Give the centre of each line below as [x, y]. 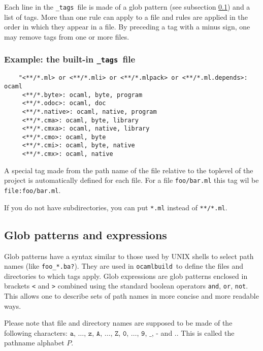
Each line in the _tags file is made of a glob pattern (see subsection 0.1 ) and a [127, 7]
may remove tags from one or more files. [67, 36]
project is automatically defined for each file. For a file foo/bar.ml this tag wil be [131, 180]
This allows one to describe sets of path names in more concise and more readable [131, 296]
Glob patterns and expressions [86, 234]
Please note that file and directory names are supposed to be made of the [118, 323]
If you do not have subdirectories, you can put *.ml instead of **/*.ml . [116, 207]
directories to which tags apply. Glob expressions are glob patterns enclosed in [126, 276]
